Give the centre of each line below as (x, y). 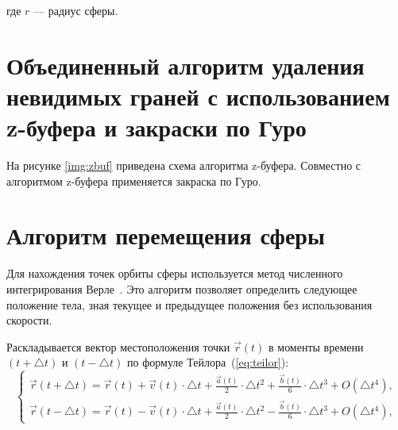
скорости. (29, 320)
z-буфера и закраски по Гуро (156, 127)
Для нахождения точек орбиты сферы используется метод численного (175, 273)
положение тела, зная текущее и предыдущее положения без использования (189, 304)
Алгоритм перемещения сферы (166, 235)
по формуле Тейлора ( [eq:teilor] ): (208, 362)
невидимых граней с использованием (198, 96)
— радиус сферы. (76, 10)
